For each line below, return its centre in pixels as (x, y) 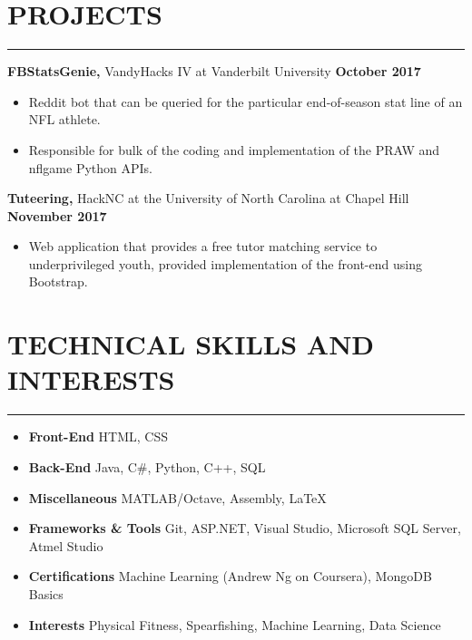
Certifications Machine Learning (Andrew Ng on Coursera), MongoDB (230, 576)
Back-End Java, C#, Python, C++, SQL (147, 466)
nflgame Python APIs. (91, 167)
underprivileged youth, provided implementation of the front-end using (225, 263)
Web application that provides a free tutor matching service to (203, 246)
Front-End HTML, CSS (98, 436)
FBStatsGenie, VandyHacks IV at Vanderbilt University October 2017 (214, 71)
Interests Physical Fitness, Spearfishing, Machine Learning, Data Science (235, 624)
